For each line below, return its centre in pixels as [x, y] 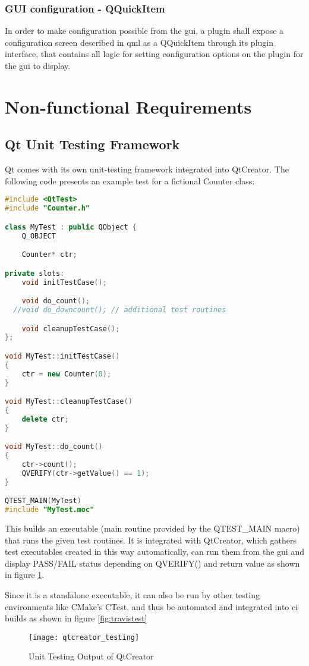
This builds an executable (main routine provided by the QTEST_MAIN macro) [152, 528]
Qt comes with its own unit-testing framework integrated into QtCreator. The [147, 169]
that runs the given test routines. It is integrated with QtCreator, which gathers [151, 540]
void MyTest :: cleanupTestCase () [69, 402]
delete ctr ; [45, 419]
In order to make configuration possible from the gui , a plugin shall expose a [144, 31]
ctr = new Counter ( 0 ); [67, 374]
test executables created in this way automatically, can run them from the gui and [154, 552]
